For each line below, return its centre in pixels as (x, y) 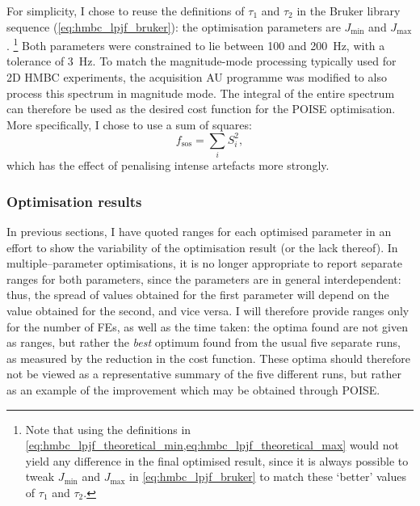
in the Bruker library (349, 11)
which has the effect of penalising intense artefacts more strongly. (168, 165)
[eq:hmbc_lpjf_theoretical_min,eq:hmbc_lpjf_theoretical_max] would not (212, 445)
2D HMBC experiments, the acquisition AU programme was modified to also (197, 77)
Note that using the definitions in (108, 429)
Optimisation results (74, 201)
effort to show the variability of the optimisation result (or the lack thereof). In (202, 247)
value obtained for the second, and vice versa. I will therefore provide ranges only (208, 311)
